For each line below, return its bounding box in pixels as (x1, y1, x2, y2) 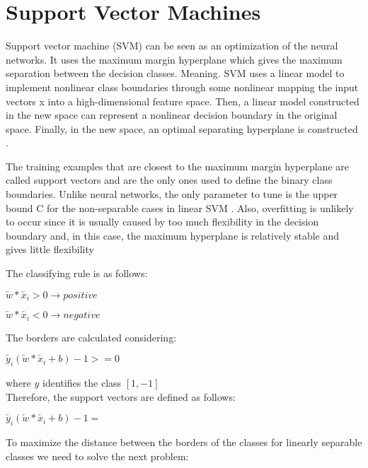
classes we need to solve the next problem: (6, 448, 189, 463)
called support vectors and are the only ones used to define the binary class (6, 172, 333, 187)
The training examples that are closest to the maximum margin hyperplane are (6, 158, 349, 173)
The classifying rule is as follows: (6, 266, 148, 281)
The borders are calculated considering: (6, 329, 177, 344)
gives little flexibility (6, 242, 94, 257)
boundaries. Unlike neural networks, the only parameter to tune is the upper (6, 187, 338, 201)
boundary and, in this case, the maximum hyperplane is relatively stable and (6, 228, 340, 242)
